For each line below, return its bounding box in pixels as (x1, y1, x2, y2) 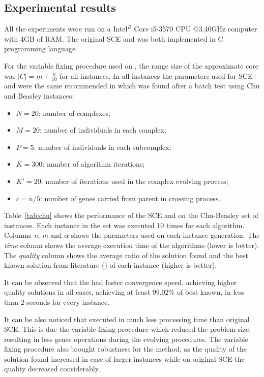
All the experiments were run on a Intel (4, 23, 128, 34)
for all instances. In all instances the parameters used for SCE (60, 70, 253, 81)
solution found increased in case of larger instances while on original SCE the (4, 353, 245, 364)
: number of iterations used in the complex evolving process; (41, 175, 228, 186)
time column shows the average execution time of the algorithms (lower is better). (4, 239, 259, 250)
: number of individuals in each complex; (40, 124, 166, 135)
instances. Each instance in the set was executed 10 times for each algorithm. (4, 219, 245, 230)
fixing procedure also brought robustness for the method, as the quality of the (4, 343, 247, 354)
